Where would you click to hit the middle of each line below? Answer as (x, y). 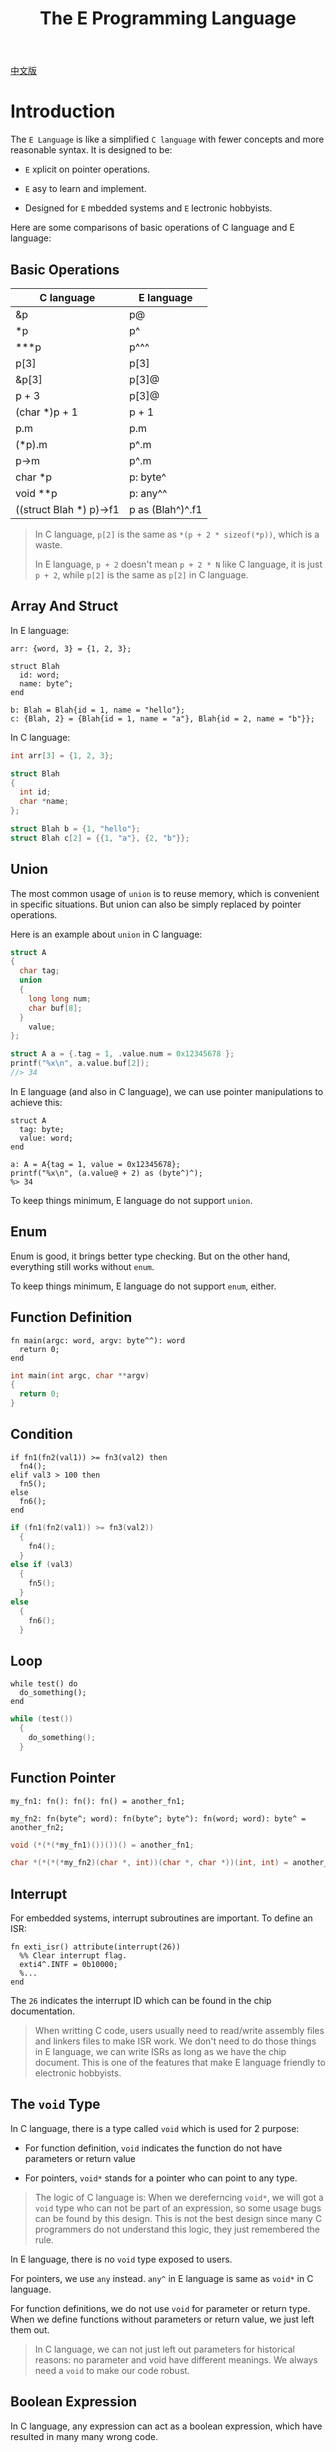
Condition (41, 1434)
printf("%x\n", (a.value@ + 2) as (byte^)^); (106, 1173)
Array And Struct (64, 606)
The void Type (55, 2104)
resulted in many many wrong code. (84, 2436)
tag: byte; (42, 1129)
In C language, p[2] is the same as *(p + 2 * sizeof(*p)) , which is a (177, 534)
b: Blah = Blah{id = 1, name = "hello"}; (98, 710)
